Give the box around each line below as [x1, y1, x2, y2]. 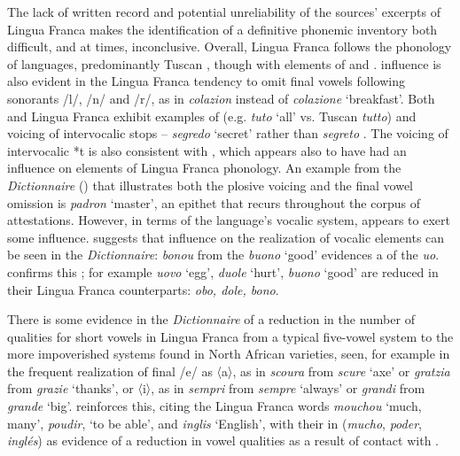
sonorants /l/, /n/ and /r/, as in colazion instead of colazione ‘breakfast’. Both [7, 89, 435, 107]
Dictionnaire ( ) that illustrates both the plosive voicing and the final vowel [7, 175, 414, 194]
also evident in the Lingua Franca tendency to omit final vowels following [7, 72, 405, 90]
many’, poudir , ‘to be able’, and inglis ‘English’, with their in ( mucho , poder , [7, 413, 422, 432]
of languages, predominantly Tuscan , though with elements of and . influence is [7, 54, 441, 73]
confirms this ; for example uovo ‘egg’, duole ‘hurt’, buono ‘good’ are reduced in [7, 262, 439, 281]
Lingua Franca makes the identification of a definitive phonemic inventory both [7, 19, 438, 38]
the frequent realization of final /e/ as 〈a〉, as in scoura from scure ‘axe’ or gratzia [7, 361, 450, 380]
